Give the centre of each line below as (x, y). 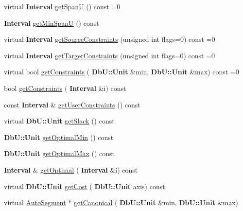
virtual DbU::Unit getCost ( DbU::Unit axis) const (85, 186)
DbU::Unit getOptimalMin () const (59, 137)
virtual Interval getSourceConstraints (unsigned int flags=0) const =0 (110, 39)
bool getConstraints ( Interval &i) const (65, 88)
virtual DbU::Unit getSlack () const (59, 121)
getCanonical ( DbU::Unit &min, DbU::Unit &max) (156, 202)
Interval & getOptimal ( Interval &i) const (71, 169)
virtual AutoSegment (35, 202)
